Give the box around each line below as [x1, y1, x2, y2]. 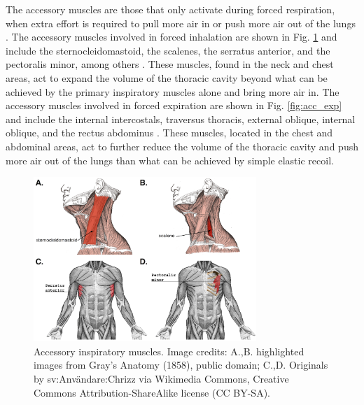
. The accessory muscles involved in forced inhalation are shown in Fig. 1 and [6, 29, 337, 44]
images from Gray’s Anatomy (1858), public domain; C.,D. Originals [34, 357, 328, 372]
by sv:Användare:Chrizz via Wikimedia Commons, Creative [34, 371, 289, 385]
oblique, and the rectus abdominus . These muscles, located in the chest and [6, 125, 333, 140]
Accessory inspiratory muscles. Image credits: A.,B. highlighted [34, 343, 304, 358]
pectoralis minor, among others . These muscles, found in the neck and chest [6, 57, 334, 71]
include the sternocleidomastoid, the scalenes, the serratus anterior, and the [6, 43, 330, 57]
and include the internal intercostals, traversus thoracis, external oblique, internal [6, 111, 356, 126]
